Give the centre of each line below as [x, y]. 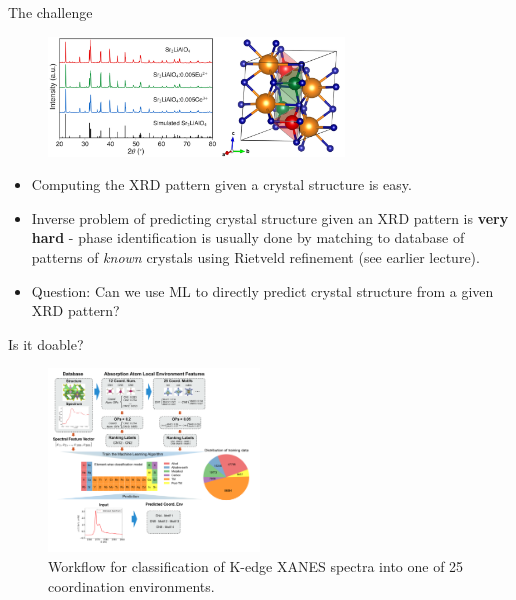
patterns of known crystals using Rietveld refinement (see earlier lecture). [255, 256]
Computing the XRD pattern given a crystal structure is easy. [221, 184]
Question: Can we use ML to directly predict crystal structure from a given [262, 290]
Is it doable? [46, 343]
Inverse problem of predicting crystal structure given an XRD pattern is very [270, 217]
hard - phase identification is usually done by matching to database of [248, 237]
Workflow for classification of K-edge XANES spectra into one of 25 [256, 565]
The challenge [50, 12]
